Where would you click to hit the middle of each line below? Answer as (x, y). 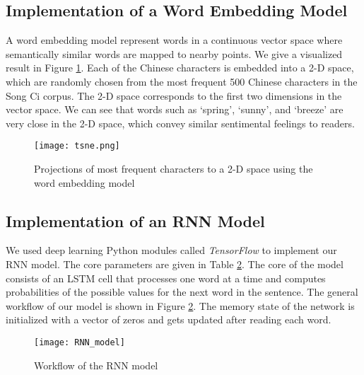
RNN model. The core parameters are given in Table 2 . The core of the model (175, 264)
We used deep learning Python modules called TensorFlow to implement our (171, 250)
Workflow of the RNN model (96, 365)
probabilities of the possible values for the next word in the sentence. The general (182, 292)
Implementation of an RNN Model (135, 220)
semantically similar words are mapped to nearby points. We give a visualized (174, 53)
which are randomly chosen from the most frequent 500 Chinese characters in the (182, 81)
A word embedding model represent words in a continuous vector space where (174, 40)
